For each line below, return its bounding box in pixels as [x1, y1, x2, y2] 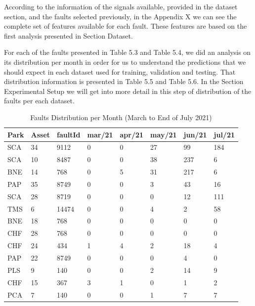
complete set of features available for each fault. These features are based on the [4, 21, 247, 31]
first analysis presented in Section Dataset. [4, 30, 133, 41]
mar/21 [87, 129, 113, 139]
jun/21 [183, 129, 207, 139]
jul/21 [213, 129, 235, 139]
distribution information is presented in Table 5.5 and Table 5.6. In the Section [4, 76, 244, 87]
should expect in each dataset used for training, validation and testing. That [4, 66, 236, 77]
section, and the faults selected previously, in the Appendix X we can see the [4, 11, 237, 21]
